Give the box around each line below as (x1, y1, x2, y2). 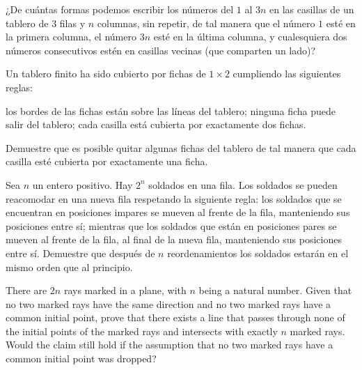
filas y (59, 15, 86, 30)
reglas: (6, 79, 33, 94)
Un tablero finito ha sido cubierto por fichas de (6, 66, 206, 81)
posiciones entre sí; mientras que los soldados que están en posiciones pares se (6, 218, 337, 233)
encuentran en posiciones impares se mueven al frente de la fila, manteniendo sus (6, 205, 350, 219)
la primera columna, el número (6, 29, 136, 44)
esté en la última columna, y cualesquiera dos (153, 29, 347, 44)
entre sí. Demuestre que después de (6, 245, 155, 260)
